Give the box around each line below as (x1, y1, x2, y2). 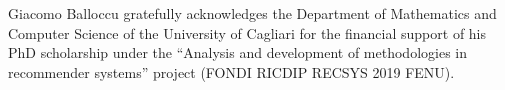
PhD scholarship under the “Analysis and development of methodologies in (8, 42, 467, 63)
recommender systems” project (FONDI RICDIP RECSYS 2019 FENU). (8, 61, 455, 82)
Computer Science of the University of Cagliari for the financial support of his (8, 22, 487, 43)
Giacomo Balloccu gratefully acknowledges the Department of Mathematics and (8, 3, 497, 23)
